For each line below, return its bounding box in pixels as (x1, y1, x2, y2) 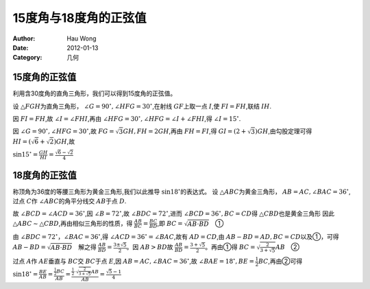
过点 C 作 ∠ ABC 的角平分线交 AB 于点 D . (12, 197, 127, 205)
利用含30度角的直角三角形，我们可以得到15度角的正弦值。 (12, 89, 177, 97)
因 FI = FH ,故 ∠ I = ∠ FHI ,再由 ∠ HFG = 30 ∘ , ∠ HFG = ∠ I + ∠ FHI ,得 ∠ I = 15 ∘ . (12, 114, 241, 123)
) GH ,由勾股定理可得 (254, 127, 312, 135)
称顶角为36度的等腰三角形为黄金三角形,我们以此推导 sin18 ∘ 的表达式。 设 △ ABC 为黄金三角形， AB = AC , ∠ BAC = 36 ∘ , (12, 187, 351, 196)
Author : (12, 34, 36, 43)
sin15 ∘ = (12, 150, 38, 159)
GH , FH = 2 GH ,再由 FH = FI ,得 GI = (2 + (123, 127, 247, 135)
